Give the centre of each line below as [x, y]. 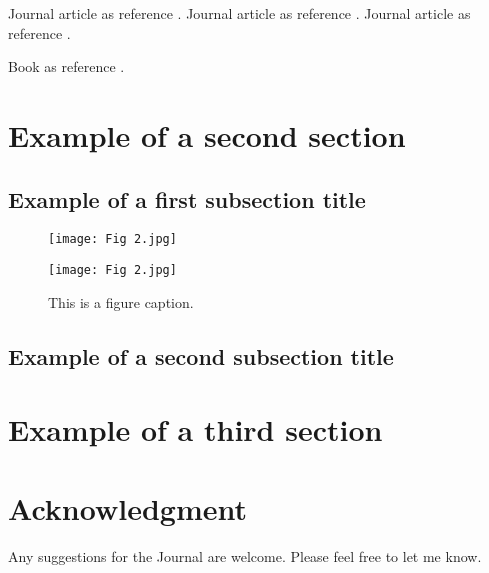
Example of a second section [207, 134]
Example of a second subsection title [201, 355]
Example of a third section [195, 429]
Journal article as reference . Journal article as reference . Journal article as [239, 13]
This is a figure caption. [121, 301]
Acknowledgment [127, 507]
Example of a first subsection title [187, 198]
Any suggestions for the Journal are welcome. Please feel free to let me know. [245, 555]
